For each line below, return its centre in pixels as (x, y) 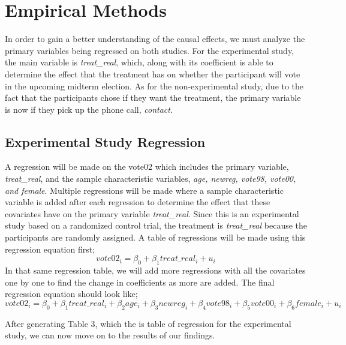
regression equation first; (50, 249)
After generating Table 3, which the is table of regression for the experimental (148, 323)
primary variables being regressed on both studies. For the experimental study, (150, 50)
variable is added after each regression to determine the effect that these (138, 202)
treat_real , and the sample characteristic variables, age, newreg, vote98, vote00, (151, 178)
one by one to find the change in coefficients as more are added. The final (140, 282)
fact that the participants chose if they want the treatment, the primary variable (153, 97)
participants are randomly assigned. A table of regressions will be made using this (155, 237)
